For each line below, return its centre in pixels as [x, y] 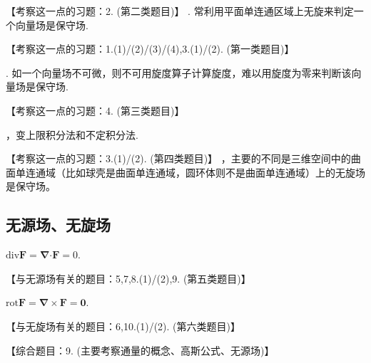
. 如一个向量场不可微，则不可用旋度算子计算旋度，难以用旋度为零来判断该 [179, 72]
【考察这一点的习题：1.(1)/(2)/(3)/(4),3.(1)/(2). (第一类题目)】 [150, 49]
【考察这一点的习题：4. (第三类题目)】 [95, 110]
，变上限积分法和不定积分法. [72, 134]
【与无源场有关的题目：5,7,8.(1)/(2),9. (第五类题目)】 [128, 278]
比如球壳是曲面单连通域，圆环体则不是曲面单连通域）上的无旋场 [215, 172]
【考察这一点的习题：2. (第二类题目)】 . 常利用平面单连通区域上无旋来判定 [180, 11]
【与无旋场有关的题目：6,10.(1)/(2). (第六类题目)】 [123, 326]
